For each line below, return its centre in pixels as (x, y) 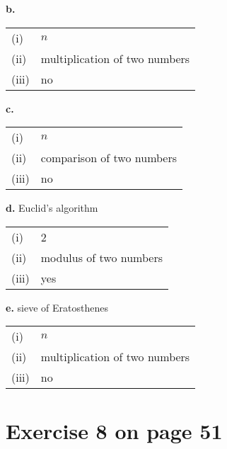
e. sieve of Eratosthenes (57, 307)
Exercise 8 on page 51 (114, 430)
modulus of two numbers (102, 257)
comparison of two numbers (109, 158)
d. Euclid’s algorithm (52, 208)
